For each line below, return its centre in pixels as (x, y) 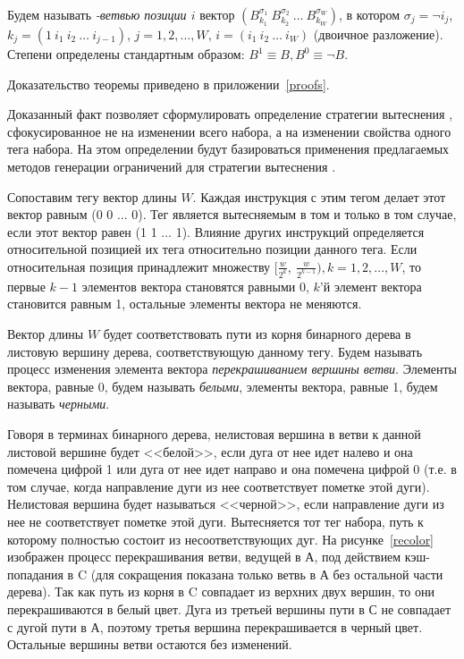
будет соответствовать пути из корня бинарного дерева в (257, 334)
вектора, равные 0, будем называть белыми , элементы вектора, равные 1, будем (223, 386)
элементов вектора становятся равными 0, (195, 286)
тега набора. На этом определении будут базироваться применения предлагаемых (228, 149)
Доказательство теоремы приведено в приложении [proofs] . (169, 84)
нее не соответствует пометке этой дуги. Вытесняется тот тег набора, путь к (215, 521)
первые (26, 286)
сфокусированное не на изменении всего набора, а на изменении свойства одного (229, 131)
